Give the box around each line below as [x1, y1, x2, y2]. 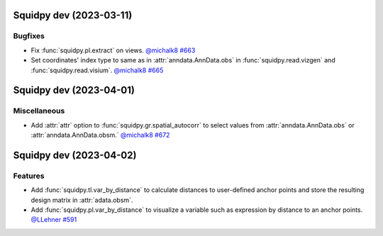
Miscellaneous [13, 106, 65, 116]
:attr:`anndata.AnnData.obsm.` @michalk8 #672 [30, 131, 170, 140]
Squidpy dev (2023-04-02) [13, 149, 137, 161]
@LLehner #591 [30, 215, 77, 224]
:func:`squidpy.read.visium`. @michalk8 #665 [30, 66, 164, 74]
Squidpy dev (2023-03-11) [13, 9, 133, 21]
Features [13, 171, 45, 181]
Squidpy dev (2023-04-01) [13, 84, 135, 96]
